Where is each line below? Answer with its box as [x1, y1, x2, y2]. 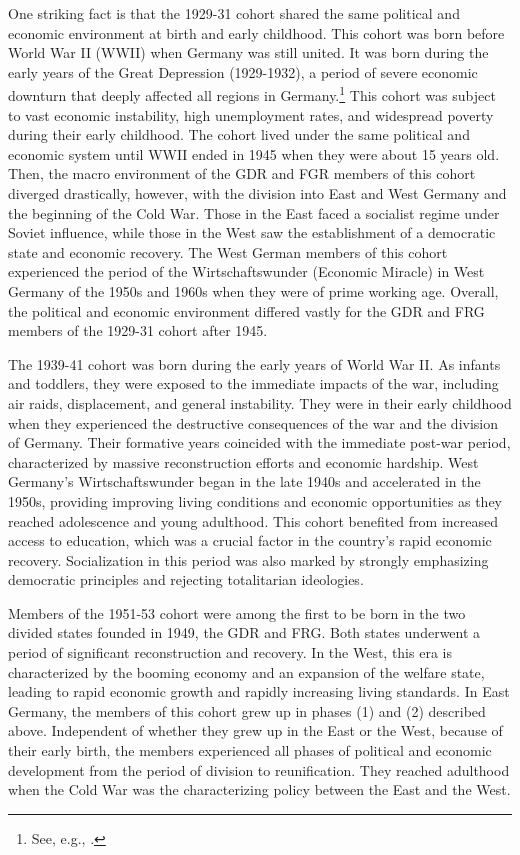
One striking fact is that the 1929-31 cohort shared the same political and [8, 3, 460, 23]
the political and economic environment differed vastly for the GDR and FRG [8, 300, 485, 321]
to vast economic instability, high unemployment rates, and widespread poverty [8, 104, 494, 125]
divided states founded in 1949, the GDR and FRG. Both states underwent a [8, 622, 481, 643]
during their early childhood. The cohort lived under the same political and [8, 124, 470, 145]
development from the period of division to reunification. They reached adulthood [8, 759, 510, 780]
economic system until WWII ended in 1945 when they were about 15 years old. [8, 143, 500, 164]
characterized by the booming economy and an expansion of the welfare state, [8, 661, 485, 682]
